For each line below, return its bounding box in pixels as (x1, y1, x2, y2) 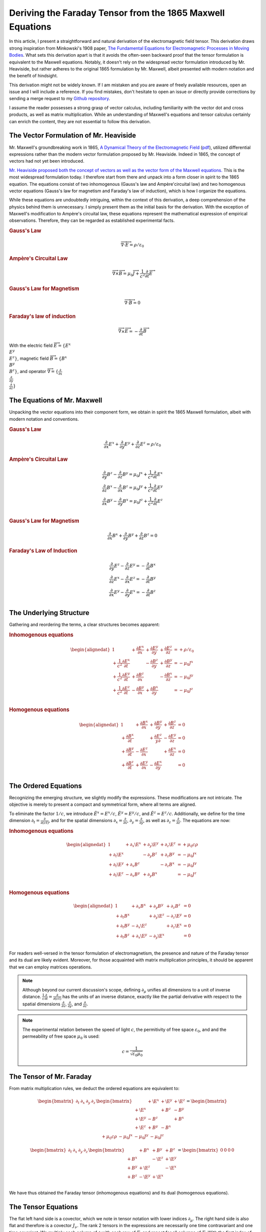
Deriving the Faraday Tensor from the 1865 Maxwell (9, 7, 225, 18)
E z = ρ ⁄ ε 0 (140, 441, 161, 448)
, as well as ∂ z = (143, 818, 176, 824)
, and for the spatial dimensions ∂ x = (48, 818, 123, 824)
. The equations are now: (180, 818, 231, 823)
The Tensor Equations (9, 1202, 78, 1211)
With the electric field (9, 342, 53, 348)
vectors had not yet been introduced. (9, 158, 85, 164)
